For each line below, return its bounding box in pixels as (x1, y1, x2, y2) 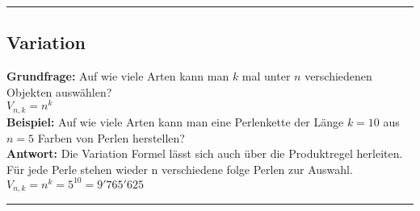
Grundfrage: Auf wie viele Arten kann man (6, 68, 229, 85)
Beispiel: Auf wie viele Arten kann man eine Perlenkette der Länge (6, 113, 344, 130)
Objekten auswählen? (6, 83, 112, 100)
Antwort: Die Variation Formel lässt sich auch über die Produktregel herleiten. (6, 145, 403, 162)
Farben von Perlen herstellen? (37, 129, 185, 146)
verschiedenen (304, 68, 372, 85)
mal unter (241, 68, 291, 85)
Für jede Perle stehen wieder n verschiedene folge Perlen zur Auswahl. (6, 160, 353, 177)
